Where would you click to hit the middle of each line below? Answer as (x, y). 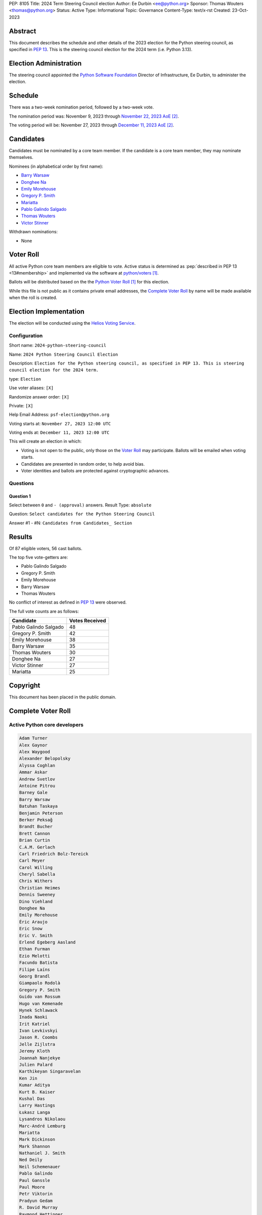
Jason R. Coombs (39, 1037)
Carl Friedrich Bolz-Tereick (54, 854)
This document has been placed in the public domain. (63, 697)
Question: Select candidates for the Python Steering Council (82, 514)
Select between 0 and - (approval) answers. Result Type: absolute (80, 505)
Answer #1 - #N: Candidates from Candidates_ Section (71, 523)
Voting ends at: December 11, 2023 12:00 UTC (59, 433)
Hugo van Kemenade (41, 1003)
